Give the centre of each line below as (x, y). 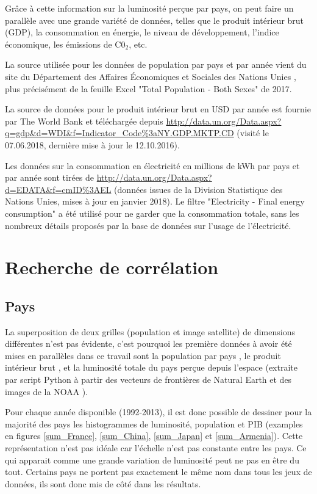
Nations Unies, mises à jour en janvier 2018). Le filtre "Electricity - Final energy (155, 201)
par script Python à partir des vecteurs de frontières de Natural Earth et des (148, 380)
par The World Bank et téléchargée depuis (84, 121)
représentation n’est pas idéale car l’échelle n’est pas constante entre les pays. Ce (156, 448)
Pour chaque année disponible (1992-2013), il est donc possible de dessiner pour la (158, 412)
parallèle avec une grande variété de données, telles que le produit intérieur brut (155, 20)
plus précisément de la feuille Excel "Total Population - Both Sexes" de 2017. (148, 88)
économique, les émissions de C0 (65, 44)
